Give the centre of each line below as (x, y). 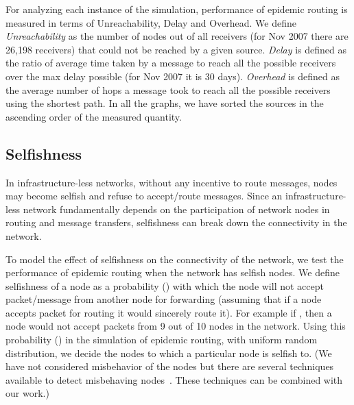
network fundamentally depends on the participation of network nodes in (176, 209)
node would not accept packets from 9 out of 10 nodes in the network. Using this (176, 326)
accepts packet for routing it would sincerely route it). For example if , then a (169, 312)
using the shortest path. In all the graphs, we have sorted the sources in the (165, 103)
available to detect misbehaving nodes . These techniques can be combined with (174, 379)
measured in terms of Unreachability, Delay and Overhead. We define (151, 22)
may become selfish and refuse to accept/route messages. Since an (144, 196)
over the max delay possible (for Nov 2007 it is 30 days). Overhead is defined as (173, 76)
